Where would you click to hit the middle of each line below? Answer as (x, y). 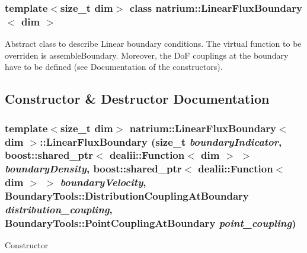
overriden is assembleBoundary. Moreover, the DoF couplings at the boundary (147, 55)
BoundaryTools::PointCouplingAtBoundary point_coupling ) (151, 223)
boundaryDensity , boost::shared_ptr (93, 169)
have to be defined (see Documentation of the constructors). (114, 67)
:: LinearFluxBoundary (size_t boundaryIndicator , (161, 141)
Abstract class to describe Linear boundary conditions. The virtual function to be (153, 44)
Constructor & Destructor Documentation (137, 99)
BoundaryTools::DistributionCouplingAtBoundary (127, 196)
